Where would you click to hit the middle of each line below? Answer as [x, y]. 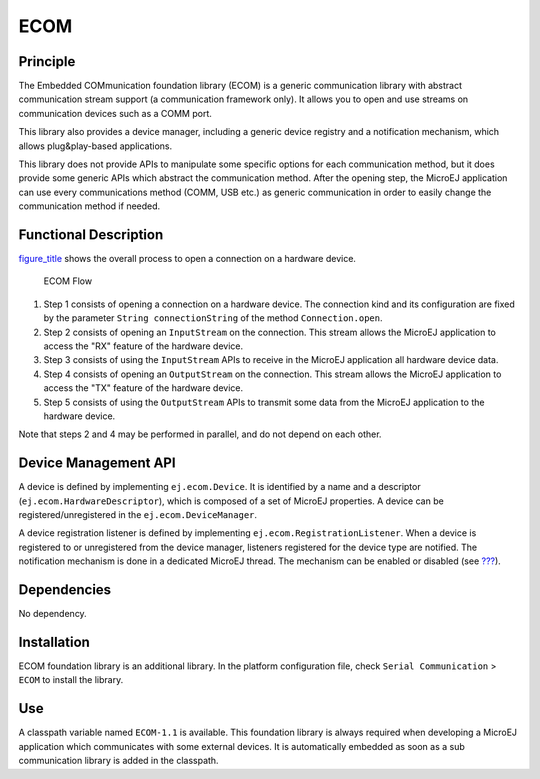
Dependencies [65, 590]
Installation [54, 641]
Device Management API [97, 463]
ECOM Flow [68, 281]
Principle [47, 61]
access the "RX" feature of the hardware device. [143, 346]
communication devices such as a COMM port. [115, 113]
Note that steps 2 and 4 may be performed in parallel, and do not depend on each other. [200, 434]
